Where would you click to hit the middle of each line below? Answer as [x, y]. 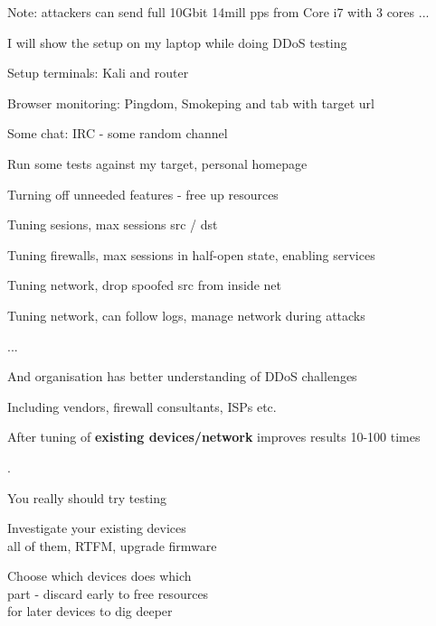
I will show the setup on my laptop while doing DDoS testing [177, 42]
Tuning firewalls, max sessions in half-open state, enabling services [191, 254]
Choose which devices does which [100, 576]
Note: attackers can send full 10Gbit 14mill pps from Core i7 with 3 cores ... [218, 12]
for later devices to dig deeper [90, 611]
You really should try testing [87, 497]
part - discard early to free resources [108, 593]
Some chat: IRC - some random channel [118, 133]
